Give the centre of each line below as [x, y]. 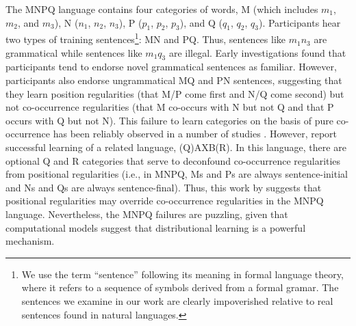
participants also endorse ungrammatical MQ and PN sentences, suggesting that [174, 80]
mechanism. [30, 241]
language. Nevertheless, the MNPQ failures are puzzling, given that [147, 214]
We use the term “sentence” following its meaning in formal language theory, [182, 274]
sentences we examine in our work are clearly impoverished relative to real [177, 300]
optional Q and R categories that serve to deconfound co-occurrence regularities [173, 160]
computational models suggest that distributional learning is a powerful [156, 227]
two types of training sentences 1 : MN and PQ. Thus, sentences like [146, 38]
